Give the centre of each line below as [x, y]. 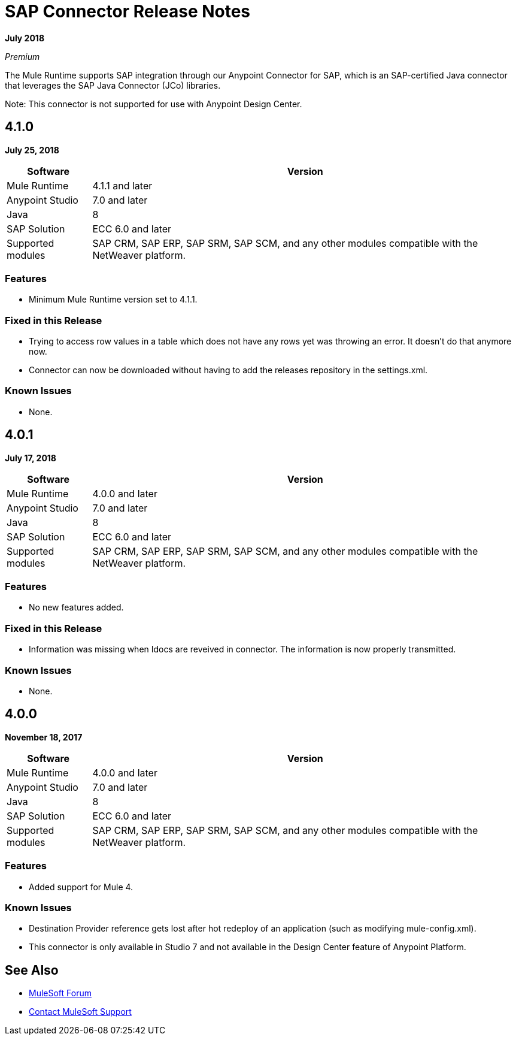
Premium [22, 56]
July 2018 [25, 38]
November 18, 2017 [44, 737]
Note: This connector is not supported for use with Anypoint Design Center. [154, 104]
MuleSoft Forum [60, 993]
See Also [32, 970]
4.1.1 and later [122, 185]
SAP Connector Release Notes [128, 11]
